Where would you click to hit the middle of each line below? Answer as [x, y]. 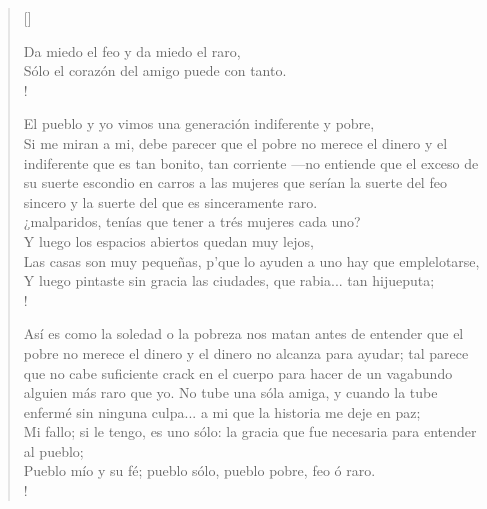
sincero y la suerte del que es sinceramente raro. [170, 201]
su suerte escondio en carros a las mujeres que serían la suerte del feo [235, 182]
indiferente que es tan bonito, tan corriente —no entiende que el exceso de [251, 162]
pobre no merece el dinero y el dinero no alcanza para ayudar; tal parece [246, 352]
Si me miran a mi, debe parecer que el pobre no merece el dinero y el [235, 142]
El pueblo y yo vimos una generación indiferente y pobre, [199, 123]
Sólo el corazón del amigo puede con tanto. [155, 70]
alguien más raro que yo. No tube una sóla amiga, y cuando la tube [230, 392]
